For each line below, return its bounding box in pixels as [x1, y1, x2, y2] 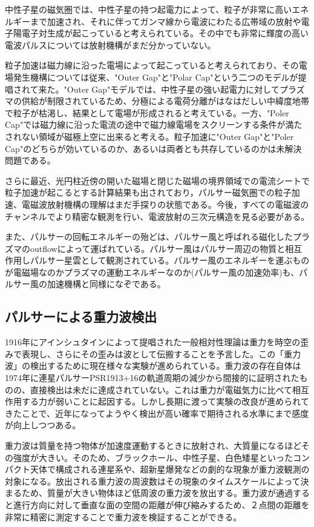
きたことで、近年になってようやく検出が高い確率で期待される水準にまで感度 [5, 406, 309, 419]
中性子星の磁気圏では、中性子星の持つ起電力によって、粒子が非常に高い [5, 3, 292, 15]
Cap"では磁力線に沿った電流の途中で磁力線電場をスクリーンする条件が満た [5, 118, 303, 131]
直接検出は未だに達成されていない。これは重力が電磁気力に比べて [30, 383, 293, 396]
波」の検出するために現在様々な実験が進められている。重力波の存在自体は [5, 359, 301, 372]
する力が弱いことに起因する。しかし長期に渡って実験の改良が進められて [21, 395, 309, 408]
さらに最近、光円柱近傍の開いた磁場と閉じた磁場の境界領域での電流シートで [5, 174, 310, 187]
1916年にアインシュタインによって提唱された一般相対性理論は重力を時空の [5, 336, 301, 348]
